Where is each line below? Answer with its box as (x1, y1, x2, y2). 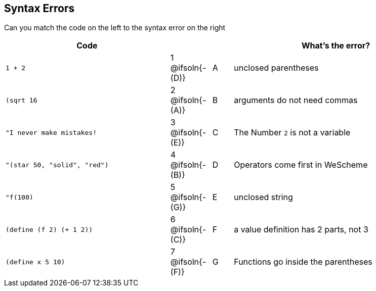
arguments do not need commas (234, 95, 358, 106)
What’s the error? (301, 40, 370, 51)
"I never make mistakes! (6, 128, 97, 136)
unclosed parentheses (234, 63, 319, 73)
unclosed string (234, 192, 293, 203)
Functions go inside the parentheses (234, 257, 372, 267)
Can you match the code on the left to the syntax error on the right (4, 23, 226, 32)
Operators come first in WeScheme (234, 160, 368, 170)
